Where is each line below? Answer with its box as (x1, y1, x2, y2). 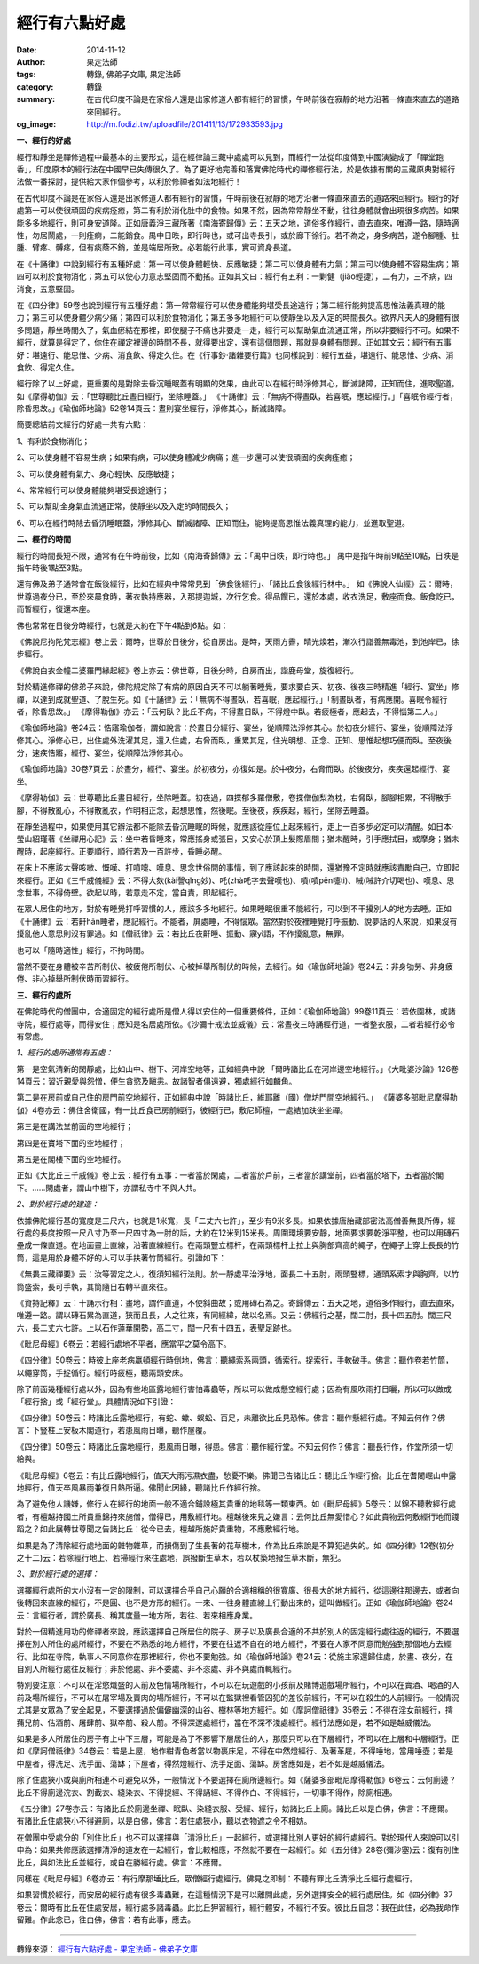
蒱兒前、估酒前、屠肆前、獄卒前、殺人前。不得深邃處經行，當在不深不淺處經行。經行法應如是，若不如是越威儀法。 (16, 1717, 436, 1728)
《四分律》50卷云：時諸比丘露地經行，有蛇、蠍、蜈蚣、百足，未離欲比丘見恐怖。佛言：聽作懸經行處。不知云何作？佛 (16, 1412, 446, 1423)
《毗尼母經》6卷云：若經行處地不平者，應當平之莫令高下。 (16, 1339, 232, 1349)
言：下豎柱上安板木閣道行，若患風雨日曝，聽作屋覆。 (16, 1425, 211, 1435)
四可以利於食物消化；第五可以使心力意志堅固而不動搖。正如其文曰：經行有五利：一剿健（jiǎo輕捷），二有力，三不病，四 (16, 271, 453, 282)
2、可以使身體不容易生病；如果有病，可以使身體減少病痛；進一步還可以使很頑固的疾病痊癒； (16, 452, 356, 463)
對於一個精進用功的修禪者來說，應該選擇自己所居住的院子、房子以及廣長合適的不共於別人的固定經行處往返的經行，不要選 (16, 1626, 459, 1636)
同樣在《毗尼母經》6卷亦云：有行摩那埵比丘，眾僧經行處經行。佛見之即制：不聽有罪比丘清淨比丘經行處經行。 (16, 1873, 418, 1883)
